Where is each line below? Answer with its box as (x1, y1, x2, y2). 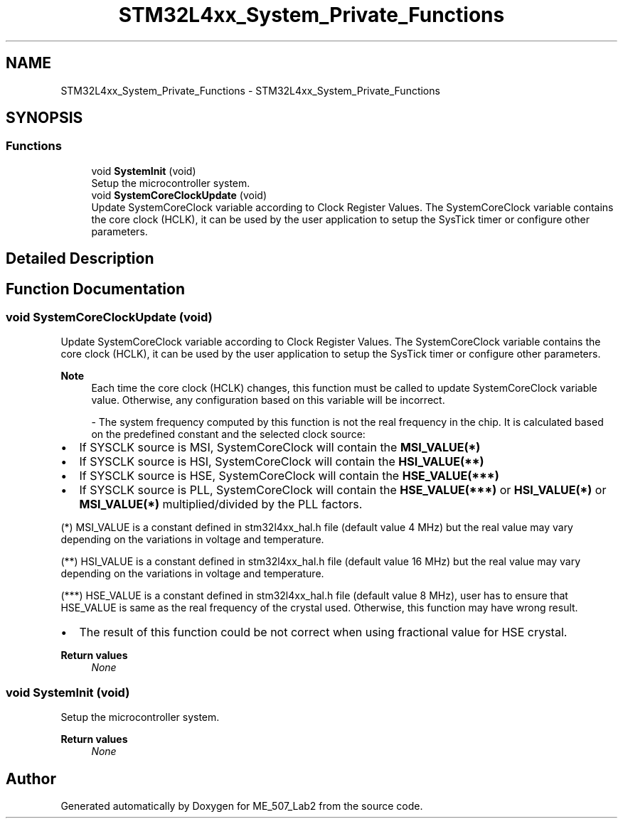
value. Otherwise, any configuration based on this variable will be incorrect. (91, 394, 445, 407)
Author (6, 769, 56, 788)
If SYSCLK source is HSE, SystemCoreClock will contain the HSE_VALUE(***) (79, 469, 499, 483)
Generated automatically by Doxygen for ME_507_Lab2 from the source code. (60, 800, 423, 813)
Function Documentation (6, 279, 185, 298)
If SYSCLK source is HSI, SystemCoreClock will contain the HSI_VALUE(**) (79, 454, 484, 469)
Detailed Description (6, 250, 154, 268)
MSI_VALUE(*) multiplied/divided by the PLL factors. (79, 497, 363, 512)
